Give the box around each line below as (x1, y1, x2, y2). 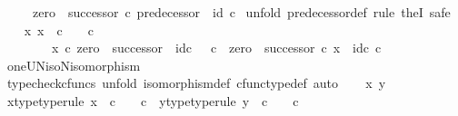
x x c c (24, 20, 94, 39)
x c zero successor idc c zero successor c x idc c (51, 38, 382, 57)
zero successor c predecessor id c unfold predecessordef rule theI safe (32, 3, 451, 21)
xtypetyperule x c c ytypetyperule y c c (6, 91, 299, 110)
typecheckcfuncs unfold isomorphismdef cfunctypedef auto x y (6, 73, 386, 92)
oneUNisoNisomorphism (6, 55, 141, 74)
